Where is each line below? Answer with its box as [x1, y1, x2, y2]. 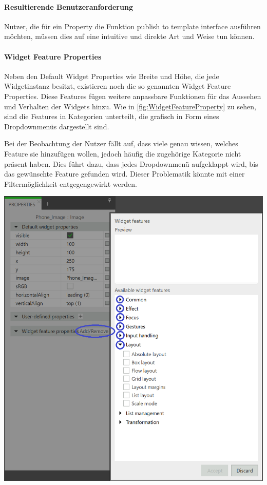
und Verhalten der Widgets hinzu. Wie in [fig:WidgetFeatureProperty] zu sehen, [4, 101, 256, 111]
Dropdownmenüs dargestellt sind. [4, 121, 109, 131]
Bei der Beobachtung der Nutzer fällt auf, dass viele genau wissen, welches [4, 138, 238, 149]
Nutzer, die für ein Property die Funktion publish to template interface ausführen [4, 21, 261, 31]
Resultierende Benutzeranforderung [4, 1, 133, 12]
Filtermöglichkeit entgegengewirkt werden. [4, 178, 137, 189]
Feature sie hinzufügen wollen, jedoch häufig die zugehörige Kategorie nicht [4, 148, 241, 159]
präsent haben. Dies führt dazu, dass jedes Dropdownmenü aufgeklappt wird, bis [4, 158, 258, 169]
